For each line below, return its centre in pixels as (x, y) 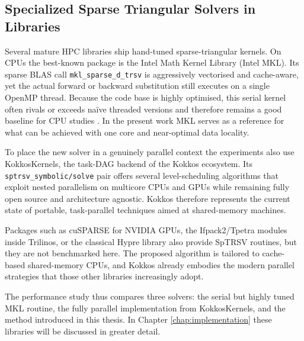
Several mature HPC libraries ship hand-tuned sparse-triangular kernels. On (143, 51)
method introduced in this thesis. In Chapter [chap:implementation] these (138, 319)
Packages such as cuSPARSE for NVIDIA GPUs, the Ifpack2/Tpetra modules (146, 230)
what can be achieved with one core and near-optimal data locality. (127, 132)
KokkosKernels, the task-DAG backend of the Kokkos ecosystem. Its (129, 163)
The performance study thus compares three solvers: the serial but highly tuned (150, 296)
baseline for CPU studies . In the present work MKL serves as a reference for (145, 120)
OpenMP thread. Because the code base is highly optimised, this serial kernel (145, 97)
